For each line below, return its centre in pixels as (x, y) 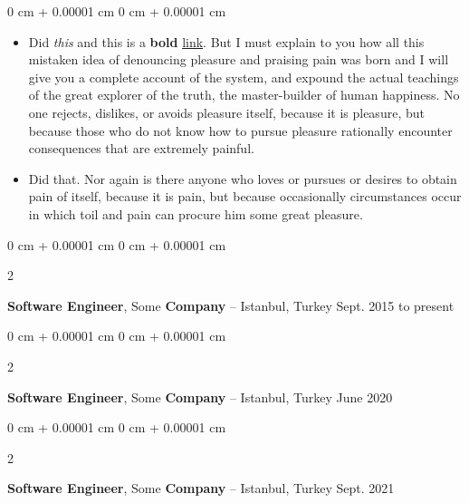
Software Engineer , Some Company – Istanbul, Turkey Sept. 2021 (201, 488)
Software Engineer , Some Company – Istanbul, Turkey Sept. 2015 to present (231, 305)
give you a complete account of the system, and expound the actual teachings (244, 77)
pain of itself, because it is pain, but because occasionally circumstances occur (245, 196)
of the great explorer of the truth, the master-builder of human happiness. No (244, 95)
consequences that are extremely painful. (141, 148)
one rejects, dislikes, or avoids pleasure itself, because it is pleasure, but (226, 112)
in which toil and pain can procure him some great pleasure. (196, 213)
